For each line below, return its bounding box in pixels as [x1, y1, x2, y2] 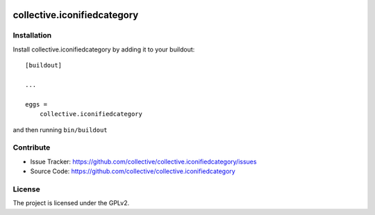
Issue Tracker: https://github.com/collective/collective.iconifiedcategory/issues [30, 157, 257, 166]
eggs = [25, 100, 48, 108]
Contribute [12, 143, 51, 152]
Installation [12, 31, 52, 40]
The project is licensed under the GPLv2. [12, 199, 130, 207]
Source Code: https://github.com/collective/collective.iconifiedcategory [30, 167, 235, 175]
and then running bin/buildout [12, 125, 108, 134]
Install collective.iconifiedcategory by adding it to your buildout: [12, 45, 195, 54]
